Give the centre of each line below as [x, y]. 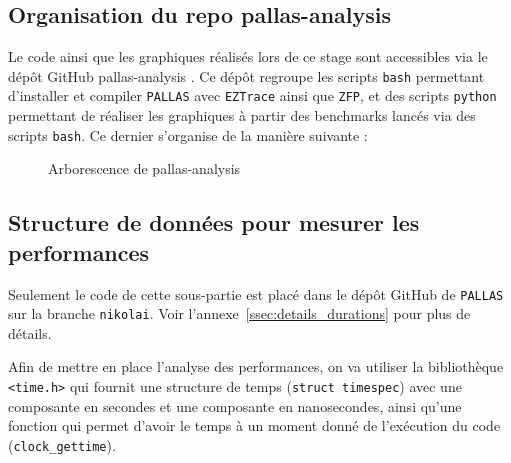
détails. [30, 332]
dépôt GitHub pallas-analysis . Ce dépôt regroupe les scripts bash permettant [246, 75]
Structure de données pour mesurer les [214, 222]
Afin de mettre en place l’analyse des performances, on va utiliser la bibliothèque [256, 366]
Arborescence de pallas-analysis [144, 168]
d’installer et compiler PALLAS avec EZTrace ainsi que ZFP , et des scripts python [252, 95]
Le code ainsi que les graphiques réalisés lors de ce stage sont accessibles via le [248, 56]
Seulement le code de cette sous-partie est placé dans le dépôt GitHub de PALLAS [256, 293]
